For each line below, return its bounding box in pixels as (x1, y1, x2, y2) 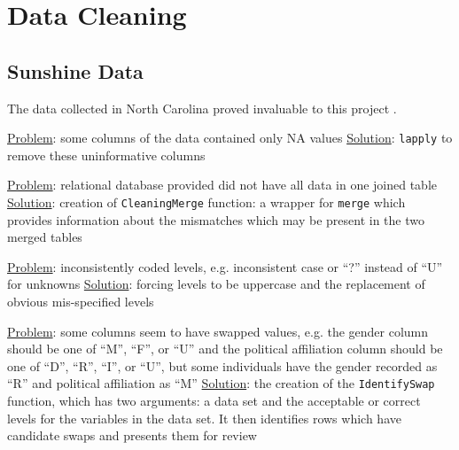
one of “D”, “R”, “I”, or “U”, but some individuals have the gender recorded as (7, 356, 438, 375)
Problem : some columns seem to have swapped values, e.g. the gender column (7, 322, 429, 340)
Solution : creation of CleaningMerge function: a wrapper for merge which (7, 193, 406, 212)
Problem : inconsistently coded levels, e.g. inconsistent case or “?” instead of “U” (7, 257, 443, 275)
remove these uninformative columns (7, 145, 206, 164)
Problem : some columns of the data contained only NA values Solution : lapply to (7, 128, 453, 147)
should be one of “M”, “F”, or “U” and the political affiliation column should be (7, 339, 443, 358)
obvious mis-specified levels (7, 292, 154, 311)
